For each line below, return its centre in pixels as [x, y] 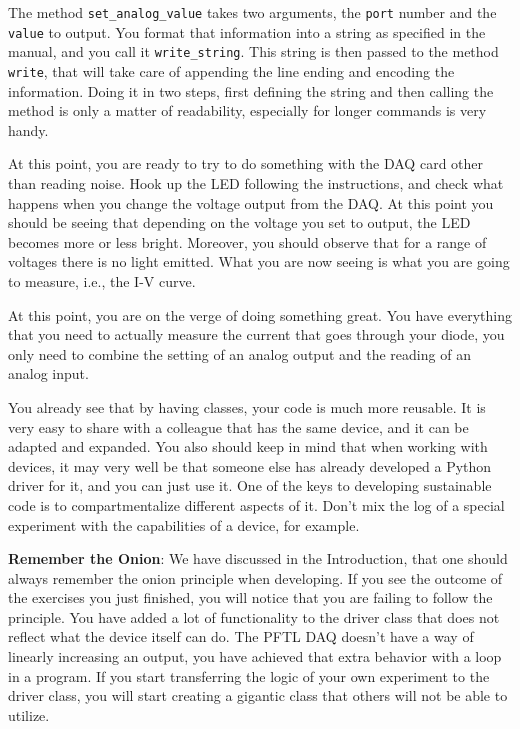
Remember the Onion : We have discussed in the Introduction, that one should [258, 558]
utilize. [29, 714]
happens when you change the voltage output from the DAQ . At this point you [251, 202]
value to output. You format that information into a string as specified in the [247, 31]
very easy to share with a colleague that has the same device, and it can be [238, 426]
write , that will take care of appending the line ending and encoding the [231, 70]
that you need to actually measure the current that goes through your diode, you [256, 334]
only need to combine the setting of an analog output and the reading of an [239, 353]
